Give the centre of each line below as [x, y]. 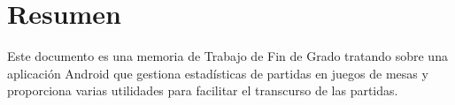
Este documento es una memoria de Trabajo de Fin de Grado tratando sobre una [227, 56]
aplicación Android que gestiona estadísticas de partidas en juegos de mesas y [218, 73]
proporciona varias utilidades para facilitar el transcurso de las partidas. [203, 90]
